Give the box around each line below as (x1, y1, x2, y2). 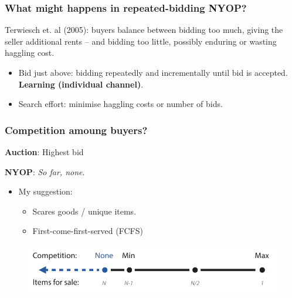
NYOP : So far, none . (5, 165, 85, 178)
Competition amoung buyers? (5, 122, 148, 137)
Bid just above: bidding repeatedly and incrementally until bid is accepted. (18, 66, 288, 78)
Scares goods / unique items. (32, 205, 137, 217)
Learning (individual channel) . (18, 78, 144, 90)
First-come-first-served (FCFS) (32, 225, 143, 237)
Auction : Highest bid (5, 146, 84, 158)
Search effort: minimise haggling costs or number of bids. (18, 98, 223, 110)
